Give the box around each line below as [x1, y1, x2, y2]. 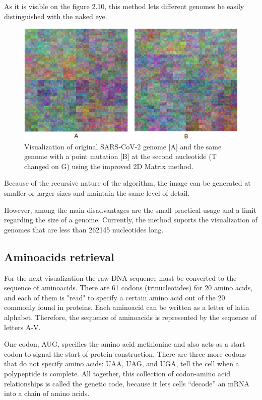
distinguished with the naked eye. [4, 11, 107, 21]
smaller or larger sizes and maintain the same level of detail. [4, 188, 190, 198]
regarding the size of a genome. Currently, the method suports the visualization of [4, 214, 257, 225]
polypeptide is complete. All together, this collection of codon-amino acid [4, 368, 230, 378]
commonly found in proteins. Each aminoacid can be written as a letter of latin [4, 302, 249, 312]
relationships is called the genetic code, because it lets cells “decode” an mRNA [4, 378, 250, 388]
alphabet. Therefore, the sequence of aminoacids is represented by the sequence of [4, 311, 257, 322]
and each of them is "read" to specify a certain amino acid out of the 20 [4, 292, 225, 302]
